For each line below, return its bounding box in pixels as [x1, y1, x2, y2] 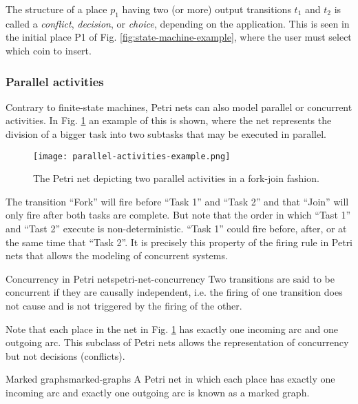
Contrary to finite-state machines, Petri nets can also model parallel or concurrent [6, 99, 352, 114]
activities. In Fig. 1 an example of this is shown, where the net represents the [6, 113, 332, 128]
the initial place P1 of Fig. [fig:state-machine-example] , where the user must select [6, 30, 352, 44]
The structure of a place [6, 2, 107, 16]
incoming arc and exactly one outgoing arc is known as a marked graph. [6, 385, 310, 399]
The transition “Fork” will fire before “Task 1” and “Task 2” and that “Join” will [6, 194, 349, 208]
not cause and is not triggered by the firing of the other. [6, 298, 242, 312]
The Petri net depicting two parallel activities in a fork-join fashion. [33, 171, 319, 185]
